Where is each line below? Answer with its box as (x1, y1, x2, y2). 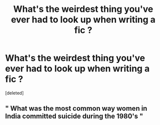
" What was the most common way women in (5, 104, 148, 113)
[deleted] (5, 90, 24, 96)
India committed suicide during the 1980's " (5, 112, 144, 121)
